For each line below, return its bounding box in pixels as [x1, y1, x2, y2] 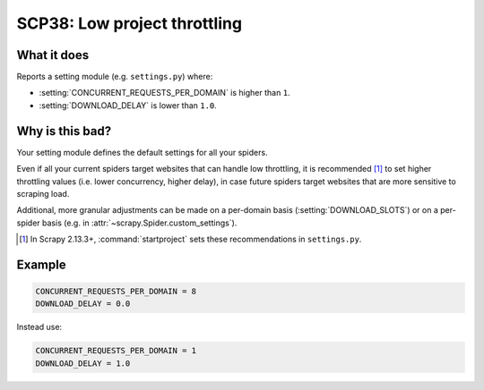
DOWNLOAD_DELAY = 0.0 [35, 299, 131, 309]
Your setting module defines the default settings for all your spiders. [16, 147, 268, 157]
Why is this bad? [16, 123, 112, 139]
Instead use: [16, 322, 63, 333]
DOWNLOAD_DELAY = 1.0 [35, 358, 131, 369]
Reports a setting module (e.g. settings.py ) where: [16, 72, 213, 82]
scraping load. [16, 188, 70, 199]
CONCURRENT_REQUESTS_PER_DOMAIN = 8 [35, 286, 197, 297]
